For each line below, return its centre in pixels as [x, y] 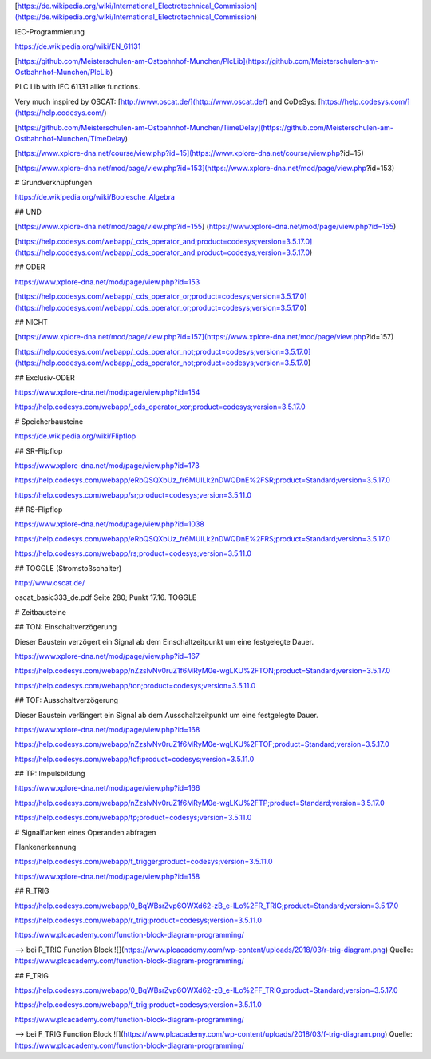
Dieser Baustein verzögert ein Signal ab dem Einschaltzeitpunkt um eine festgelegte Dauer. [164, 641]
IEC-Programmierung [50, 31]
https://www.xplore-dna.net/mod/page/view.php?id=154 [107, 392]
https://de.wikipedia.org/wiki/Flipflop [75, 436]
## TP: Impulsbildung [50, 774]
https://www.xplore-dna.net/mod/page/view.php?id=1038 [110, 524]
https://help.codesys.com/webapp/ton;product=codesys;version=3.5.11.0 [135, 685]
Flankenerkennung [45, 847]
